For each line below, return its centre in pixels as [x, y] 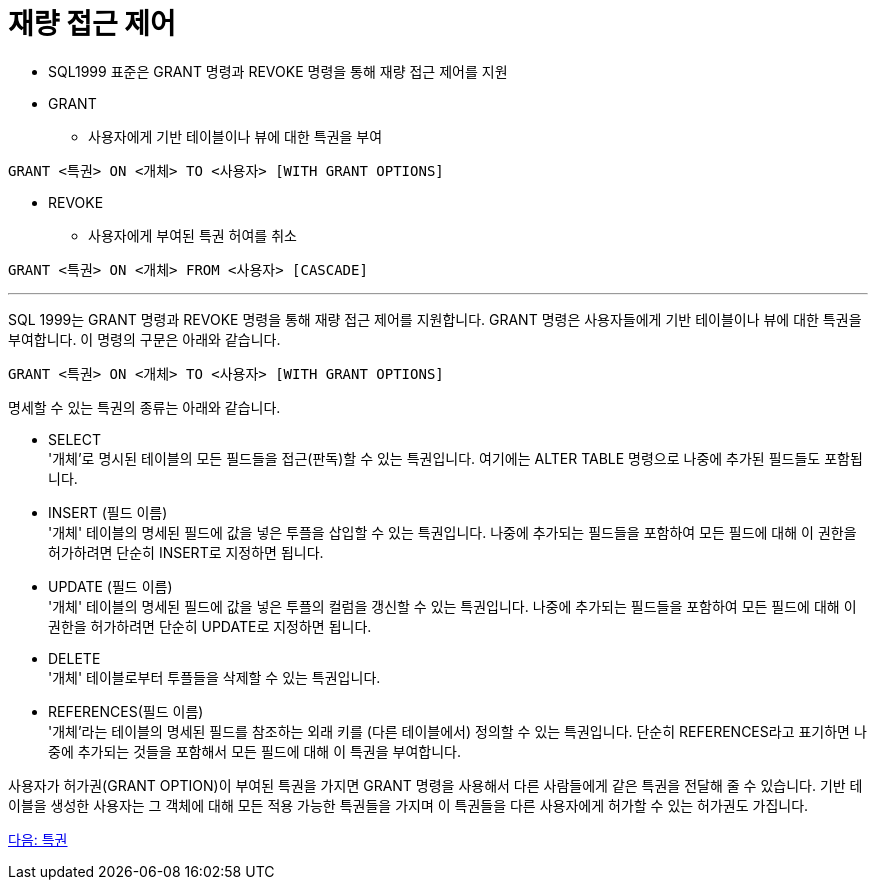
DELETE [74, 658]
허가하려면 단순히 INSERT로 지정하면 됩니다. [186, 552]
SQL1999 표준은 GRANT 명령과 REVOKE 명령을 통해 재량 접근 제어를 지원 [278, 71]
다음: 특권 [38, 839]
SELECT [74, 439]
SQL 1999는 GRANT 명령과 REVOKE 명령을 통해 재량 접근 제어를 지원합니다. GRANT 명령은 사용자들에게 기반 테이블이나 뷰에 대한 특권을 [435, 319]
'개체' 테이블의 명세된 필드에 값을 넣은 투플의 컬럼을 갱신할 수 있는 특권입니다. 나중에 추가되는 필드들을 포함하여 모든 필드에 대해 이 [452, 606]
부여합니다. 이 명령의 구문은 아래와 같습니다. [144, 339]
